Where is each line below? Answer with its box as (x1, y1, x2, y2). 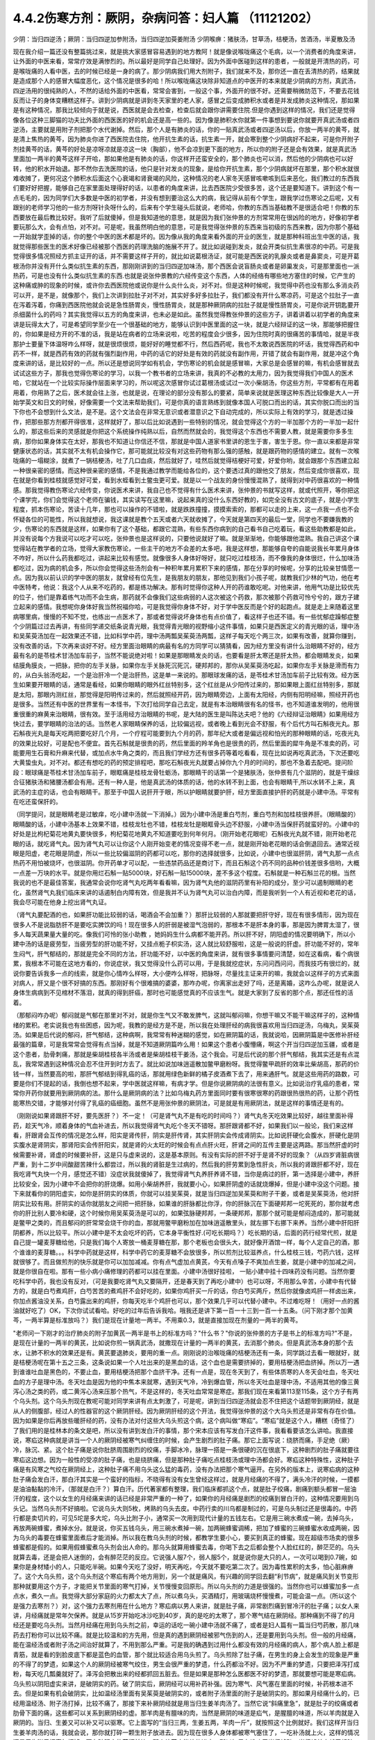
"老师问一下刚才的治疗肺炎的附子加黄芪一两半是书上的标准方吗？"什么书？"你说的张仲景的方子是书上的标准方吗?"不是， (12, 1329, 356, 1337)
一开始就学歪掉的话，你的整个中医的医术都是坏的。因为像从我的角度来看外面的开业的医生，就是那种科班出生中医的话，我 (12, 232, 360, 241)
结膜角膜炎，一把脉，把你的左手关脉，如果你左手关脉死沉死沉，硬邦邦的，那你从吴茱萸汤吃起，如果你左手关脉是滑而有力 (12, 661, 360, 670)
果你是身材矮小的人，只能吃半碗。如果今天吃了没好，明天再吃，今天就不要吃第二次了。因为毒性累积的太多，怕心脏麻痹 (12, 1563, 353, 1571)
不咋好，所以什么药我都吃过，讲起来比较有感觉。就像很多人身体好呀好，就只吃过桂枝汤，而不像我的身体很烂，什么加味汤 (12, 554, 360, 562)
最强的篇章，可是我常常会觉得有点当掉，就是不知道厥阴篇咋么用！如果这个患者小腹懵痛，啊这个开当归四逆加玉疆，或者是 (12, 1041, 360, 1049)
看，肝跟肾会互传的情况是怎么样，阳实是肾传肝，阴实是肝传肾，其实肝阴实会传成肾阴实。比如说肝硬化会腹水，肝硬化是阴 (12, 1131, 360, 1139)
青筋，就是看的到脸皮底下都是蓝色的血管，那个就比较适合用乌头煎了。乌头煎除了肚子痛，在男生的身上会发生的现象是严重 (12, 1650, 360, 1659)
